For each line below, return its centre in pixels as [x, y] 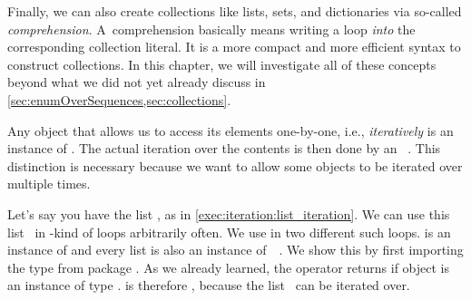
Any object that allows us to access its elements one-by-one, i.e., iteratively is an [231, 130]
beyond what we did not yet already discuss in [137, 82]
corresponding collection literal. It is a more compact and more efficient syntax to [234, 47]
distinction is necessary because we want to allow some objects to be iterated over [235, 165]
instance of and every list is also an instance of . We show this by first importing [235, 250]
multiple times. [49, 184]
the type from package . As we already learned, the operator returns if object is [228, 267]
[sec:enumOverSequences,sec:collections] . [119, 99]
